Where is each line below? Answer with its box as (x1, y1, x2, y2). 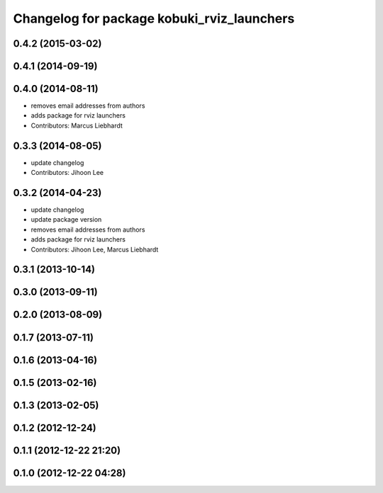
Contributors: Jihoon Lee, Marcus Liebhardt (30, 245, 159, 254)
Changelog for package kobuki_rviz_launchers (13, 11, 295, 26)
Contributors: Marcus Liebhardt (30, 121, 123, 130)
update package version (30, 215, 102, 224)
